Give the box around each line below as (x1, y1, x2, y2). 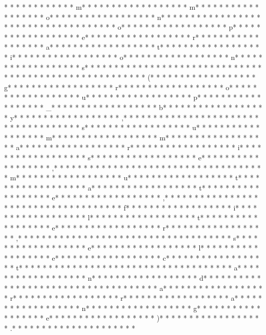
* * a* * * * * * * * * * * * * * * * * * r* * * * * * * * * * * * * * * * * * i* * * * (4, 142, 261, 153)
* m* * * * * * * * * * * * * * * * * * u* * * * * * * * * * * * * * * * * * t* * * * (4, 172, 260, 183)
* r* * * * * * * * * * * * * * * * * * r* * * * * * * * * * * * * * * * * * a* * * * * (4, 292, 262, 303)
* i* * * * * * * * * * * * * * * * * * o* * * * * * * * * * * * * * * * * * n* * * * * (4, 51, 262, 62)
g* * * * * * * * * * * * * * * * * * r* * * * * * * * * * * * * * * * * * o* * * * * (4, 81, 257, 92)
